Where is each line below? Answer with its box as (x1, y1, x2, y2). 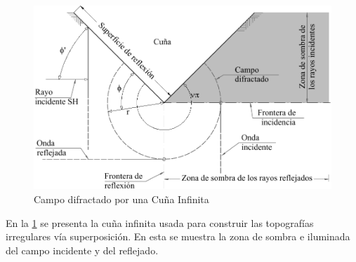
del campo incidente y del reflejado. (6, 242, 159, 257)
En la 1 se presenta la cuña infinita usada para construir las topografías (6, 215, 314, 230)
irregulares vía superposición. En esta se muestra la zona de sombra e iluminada (6, 229, 350, 244)
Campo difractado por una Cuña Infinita (34, 192, 209, 206)
